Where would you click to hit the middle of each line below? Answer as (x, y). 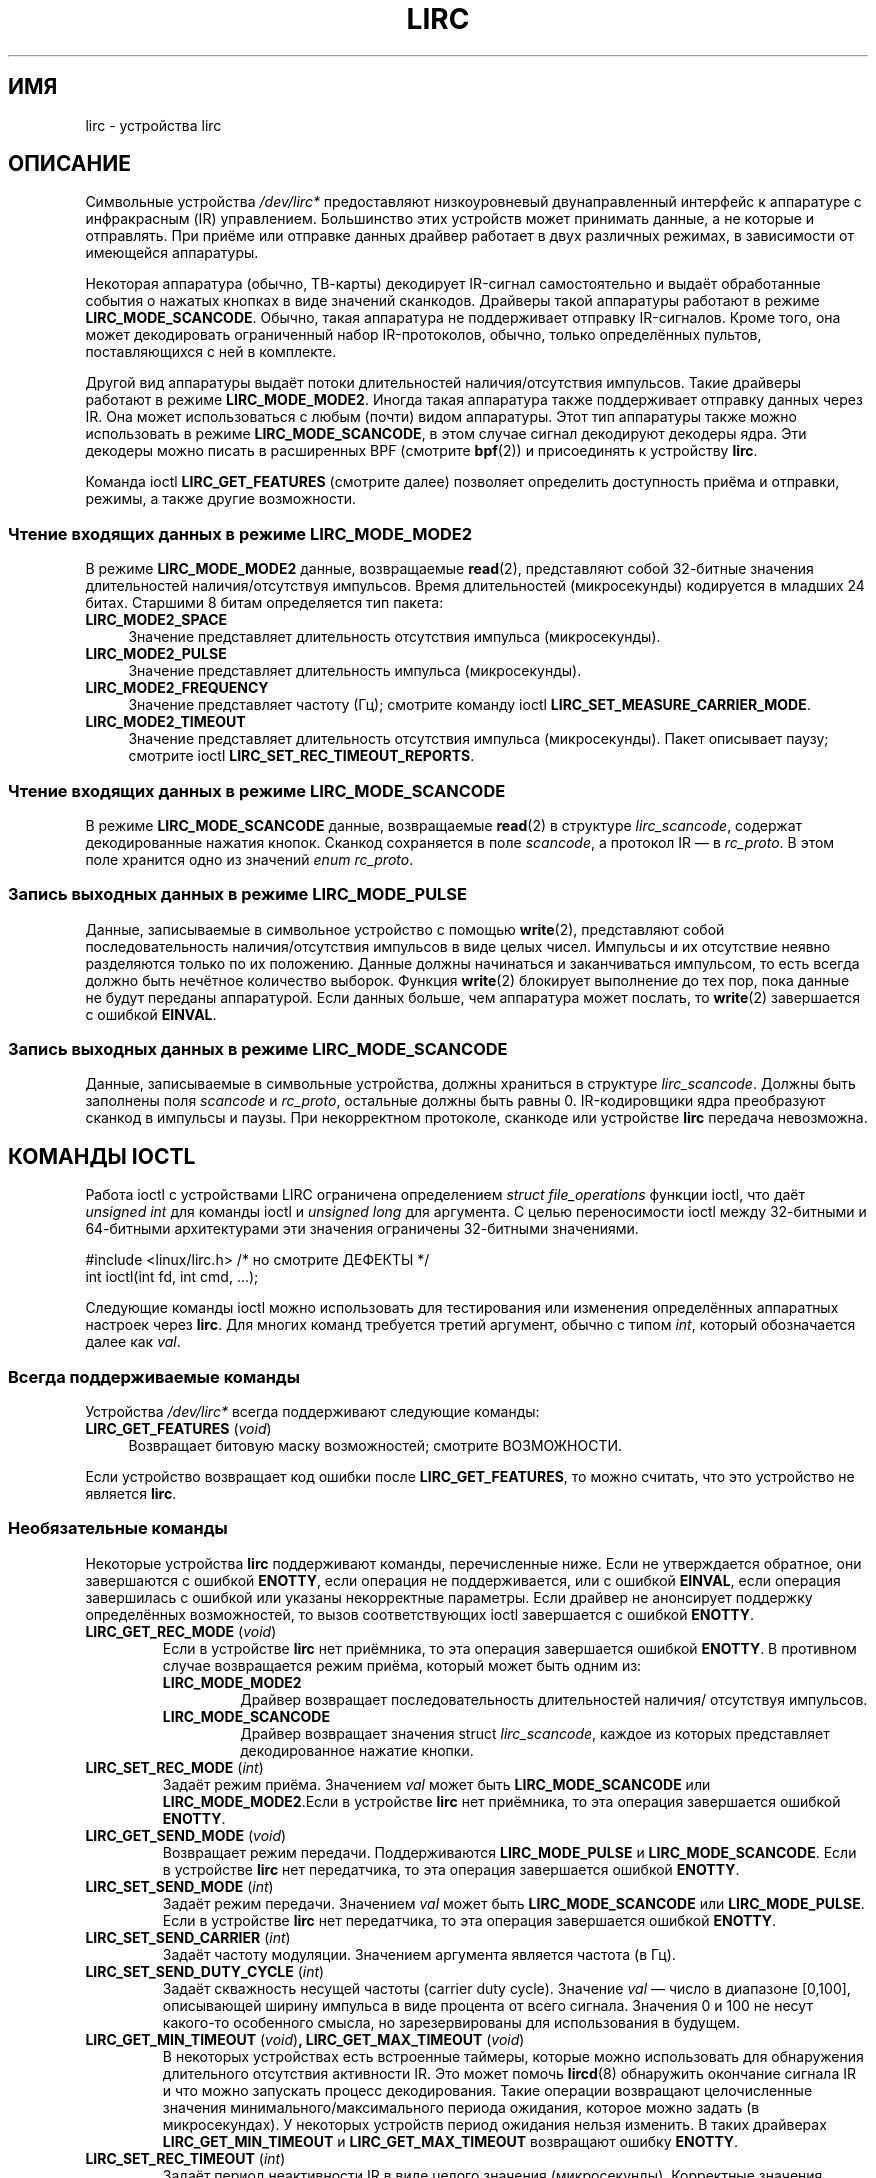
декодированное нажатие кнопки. (357, 1750)
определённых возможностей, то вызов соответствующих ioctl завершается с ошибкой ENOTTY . (419, 1614)
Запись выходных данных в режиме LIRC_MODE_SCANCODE (258, 1049)
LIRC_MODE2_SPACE (156, 620)
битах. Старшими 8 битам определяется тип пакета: (264, 603)
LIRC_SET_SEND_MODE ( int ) (179, 1886)
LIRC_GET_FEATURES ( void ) (178, 1429)
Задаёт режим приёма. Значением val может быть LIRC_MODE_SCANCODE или (436, 1784)
